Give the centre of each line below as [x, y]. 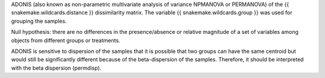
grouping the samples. [39, 21]
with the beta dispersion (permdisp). [56, 68]
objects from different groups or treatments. [66, 40]
